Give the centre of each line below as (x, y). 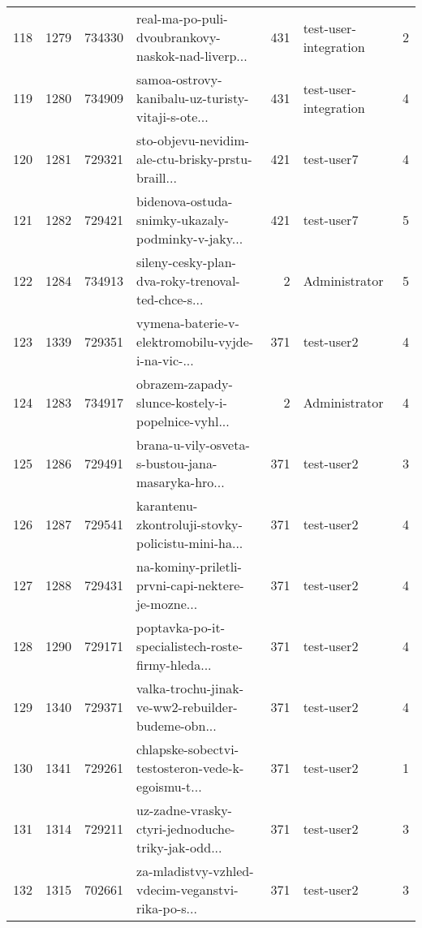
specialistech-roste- (189, 646)
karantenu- (167, 505)
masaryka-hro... (181, 482)
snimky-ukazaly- (183, 220)
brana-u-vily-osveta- (193, 445)
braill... (157, 177)
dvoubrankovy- (179, 37)
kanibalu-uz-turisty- (193, 98)
